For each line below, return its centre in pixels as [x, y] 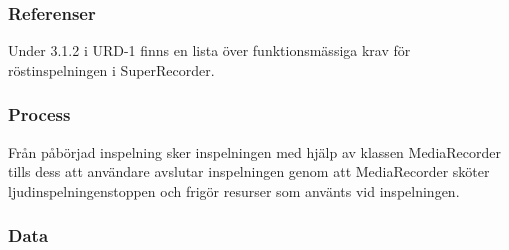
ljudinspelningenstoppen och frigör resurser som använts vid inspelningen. [234, 190]
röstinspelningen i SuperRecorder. [111, 69]
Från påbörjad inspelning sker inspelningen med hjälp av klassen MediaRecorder [254, 151]
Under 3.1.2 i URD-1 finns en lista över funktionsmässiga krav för [209, 50]
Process [39, 114]
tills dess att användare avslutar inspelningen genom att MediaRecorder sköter [249, 171]
